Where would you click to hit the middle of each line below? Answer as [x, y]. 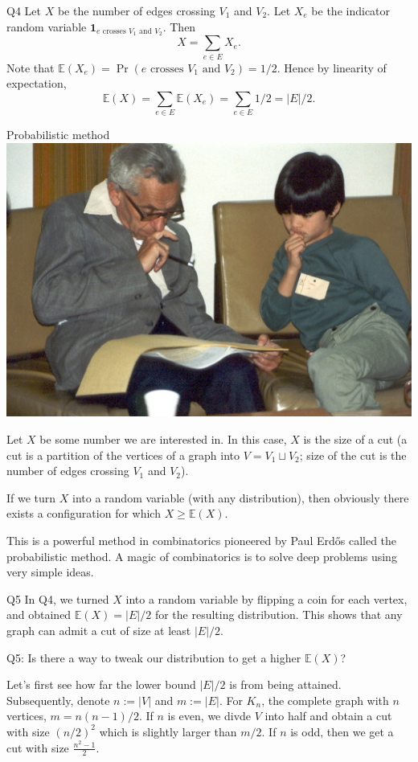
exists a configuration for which [84, 513]
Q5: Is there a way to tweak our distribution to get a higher [154, 657]
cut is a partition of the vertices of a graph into [123, 455]
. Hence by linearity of [332, 67]
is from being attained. [285, 684]
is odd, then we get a [342, 731]
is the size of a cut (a [355, 439]
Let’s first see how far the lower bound [101, 684]
